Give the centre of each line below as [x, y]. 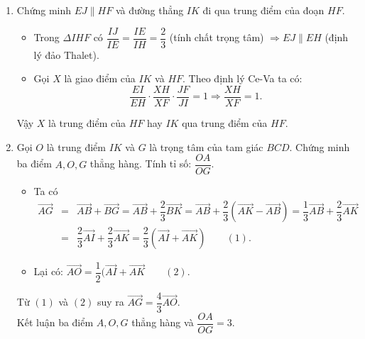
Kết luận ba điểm [55, 322]
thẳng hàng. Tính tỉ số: [141, 163]
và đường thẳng [149, 10]
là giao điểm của [100, 78]
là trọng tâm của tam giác [206, 146]
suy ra [110, 302]
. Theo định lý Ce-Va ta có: [243, 78]
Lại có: [49, 271]
